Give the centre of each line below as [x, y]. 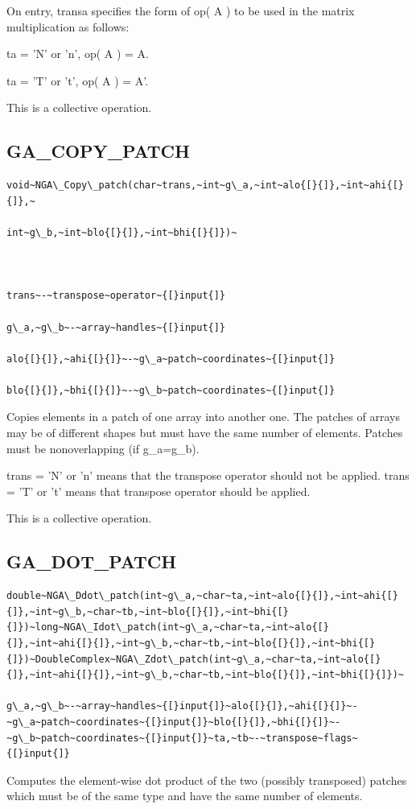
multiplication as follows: [68, 26]
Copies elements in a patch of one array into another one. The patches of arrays [203, 417]
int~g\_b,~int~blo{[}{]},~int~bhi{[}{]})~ [122, 232]
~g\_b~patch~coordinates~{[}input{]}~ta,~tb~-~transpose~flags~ [182, 738]
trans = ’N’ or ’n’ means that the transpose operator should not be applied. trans [208, 475]
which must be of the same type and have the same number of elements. [185, 796]
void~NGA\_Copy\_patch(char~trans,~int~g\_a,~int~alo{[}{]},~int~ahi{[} [205, 186]
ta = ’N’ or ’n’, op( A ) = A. [78, 54]
